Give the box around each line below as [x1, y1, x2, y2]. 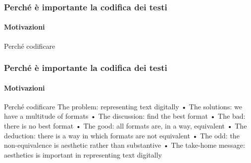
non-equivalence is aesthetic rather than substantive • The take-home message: [4, 140, 245, 150]
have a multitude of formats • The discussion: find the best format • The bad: [4, 111, 246, 121]
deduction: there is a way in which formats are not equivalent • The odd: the [4, 130, 240, 140]
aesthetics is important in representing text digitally [4, 149, 162, 160]
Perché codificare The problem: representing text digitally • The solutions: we [4, 101, 242, 111]
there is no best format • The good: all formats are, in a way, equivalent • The [4, 121, 247, 131]
